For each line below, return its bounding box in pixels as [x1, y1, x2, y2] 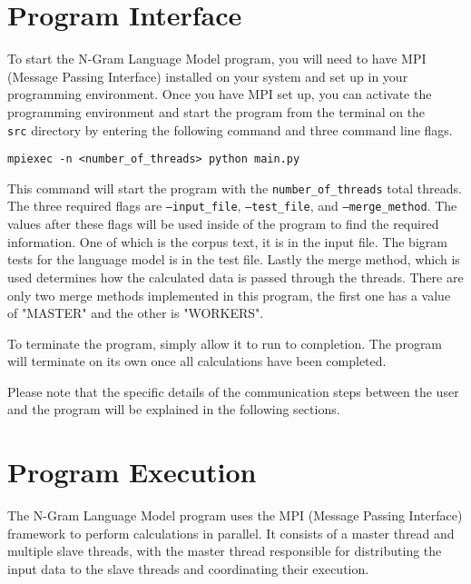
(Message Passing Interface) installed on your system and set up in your [7, 66, 408, 85]
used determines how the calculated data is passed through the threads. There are [7, 267, 464, 286]
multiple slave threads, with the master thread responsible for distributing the [7, 541, 442, 560]
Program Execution [7, 453, 257, 490]
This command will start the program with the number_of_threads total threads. [7, 178, 462, 197]
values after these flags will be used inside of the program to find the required [7, 214, 439, 233]
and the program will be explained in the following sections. [7, 400, 340, 419]
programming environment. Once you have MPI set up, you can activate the [7, 84, 432, 104]
